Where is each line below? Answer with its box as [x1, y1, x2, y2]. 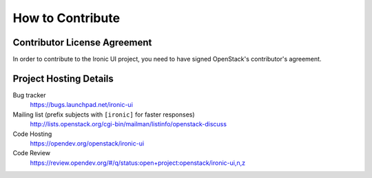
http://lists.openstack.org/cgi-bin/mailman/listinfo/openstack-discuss [30, 120, 227, 128]
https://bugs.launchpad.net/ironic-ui [30, 101, 134, 109]
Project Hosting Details [12, 72, 114, 84]
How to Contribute [12, 10, 121, 26]
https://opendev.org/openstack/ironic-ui [30, 139, 145, 148]
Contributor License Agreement [12, 37, 152, 48]
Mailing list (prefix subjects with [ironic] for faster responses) [12, 110, 196, 119]
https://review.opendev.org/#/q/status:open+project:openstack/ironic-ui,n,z [30, 159, 246, 167]
